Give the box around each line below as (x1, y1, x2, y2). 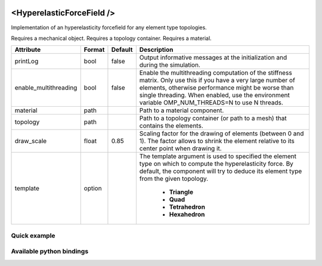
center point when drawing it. (139, 144, 222, 153)
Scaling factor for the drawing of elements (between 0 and (139, 129, 304, 138)
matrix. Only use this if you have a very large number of (139, 76, 295, 85)
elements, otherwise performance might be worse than (139, 83, 294, 92)
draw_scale (14, 137, 47, 146)
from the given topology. (139, 175, 209, 183)
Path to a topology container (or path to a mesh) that (139, 114, 287, 122)
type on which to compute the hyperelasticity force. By (139, 160, 293, 168)
